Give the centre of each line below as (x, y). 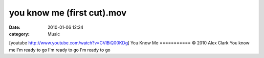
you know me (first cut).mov (68, 13)
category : (19, 34)
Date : (15, 27)
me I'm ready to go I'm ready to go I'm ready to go (60, 50)
